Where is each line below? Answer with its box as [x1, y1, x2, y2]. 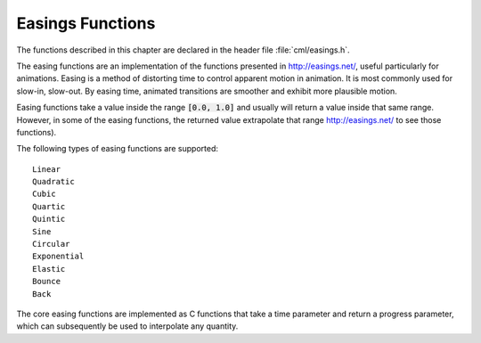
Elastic [32, 264, 66, 274]
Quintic [32, 214, 66, 225]
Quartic [32, 201, 66, 211]
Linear [32, 164, 61, 174]
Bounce [32, 276, 61, 287]
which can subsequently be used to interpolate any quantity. [16, 321, 239, 331]
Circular [32, 239, 70, 249]
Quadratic [32, 176, 75, 187]
